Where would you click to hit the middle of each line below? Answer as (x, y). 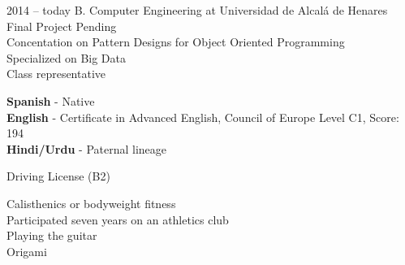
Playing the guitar (52, 235)
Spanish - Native (51, 100)
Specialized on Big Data (66, 57)
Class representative (56, 74)
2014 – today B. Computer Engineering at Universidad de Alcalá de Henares (197, 10)
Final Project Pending (62, 26)
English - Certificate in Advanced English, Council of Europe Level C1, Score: (203, 117)
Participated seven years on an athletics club (118, 219)
